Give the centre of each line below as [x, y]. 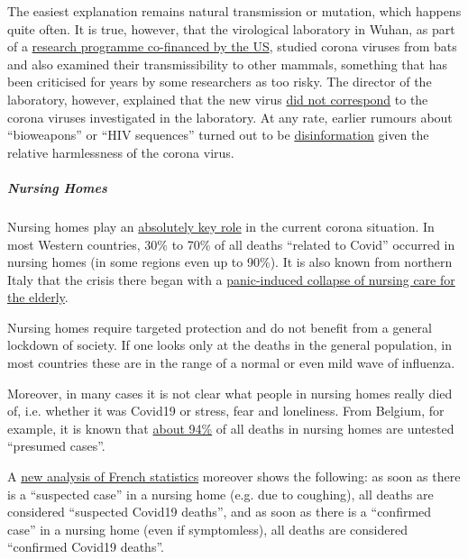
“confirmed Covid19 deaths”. [86, 547]
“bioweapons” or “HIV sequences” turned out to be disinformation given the [218, 135]
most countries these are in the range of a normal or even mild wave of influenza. [231, 363]
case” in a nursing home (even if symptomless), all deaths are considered [207, 529]
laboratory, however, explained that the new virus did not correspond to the [218, 99]
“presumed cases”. [56, 446]
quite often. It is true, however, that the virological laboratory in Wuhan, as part [231, 28]
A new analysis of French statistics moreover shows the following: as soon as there [234, 477]
